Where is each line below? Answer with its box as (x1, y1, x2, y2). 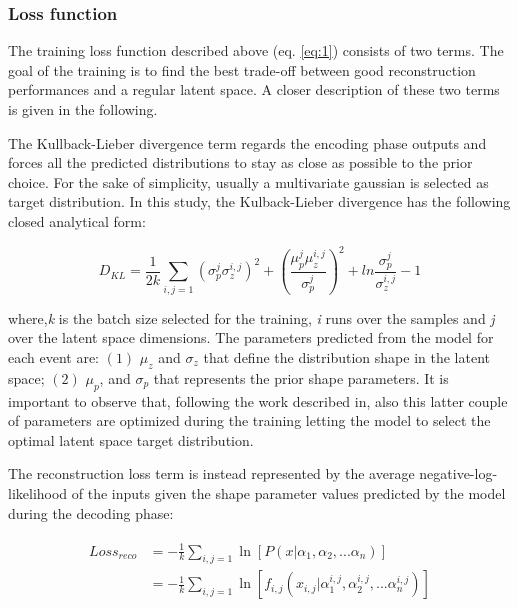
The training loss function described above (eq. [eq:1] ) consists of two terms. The (8, 40, 504, 61)
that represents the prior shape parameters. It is (153, 367, 449, 388)
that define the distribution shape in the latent (203, 346, 490, 367)
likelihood (8, 482, 68, 503)
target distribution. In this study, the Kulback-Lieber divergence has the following (8, 191, 511, 212)
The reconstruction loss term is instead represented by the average (8, 463, 415, 484)
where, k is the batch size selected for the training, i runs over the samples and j (8, 307, 495, 328)
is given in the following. (8, 99, 158, 119)
